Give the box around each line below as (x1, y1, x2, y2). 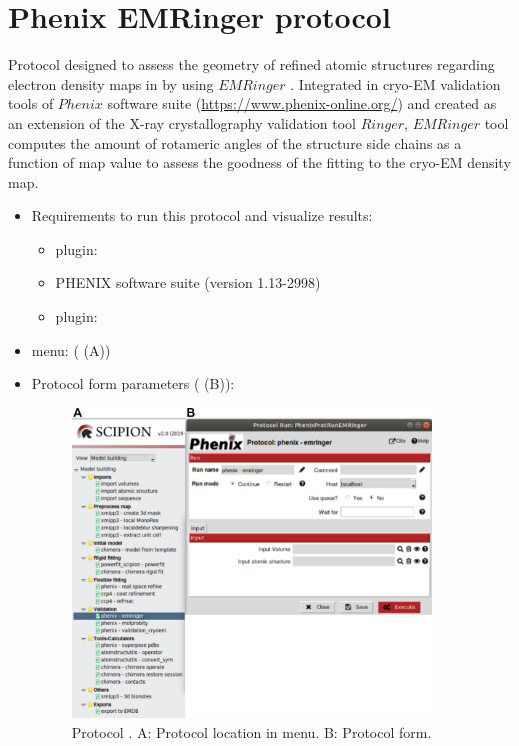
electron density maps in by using (8, 73, 214, 94)
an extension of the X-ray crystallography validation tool (8, 112, 356, 133)
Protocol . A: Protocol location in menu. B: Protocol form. (71, 721, 432, 742)
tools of (8, 93, 54, 114)
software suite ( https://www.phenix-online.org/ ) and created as (107, 93, 497, 114)
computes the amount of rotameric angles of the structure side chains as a (8, 132, 462, 153)
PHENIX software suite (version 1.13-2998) (55, 272, 321, 293)
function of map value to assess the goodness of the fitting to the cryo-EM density (8, 152, 511, 173)
